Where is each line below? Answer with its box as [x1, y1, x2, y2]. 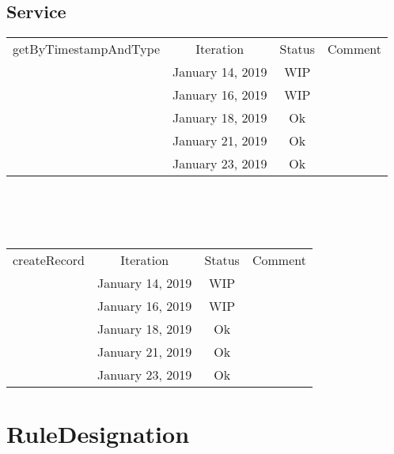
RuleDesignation [6, 418, 190, 450]
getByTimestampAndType [13, 40, 161, 59]
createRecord [13, 250, 85, 269]
